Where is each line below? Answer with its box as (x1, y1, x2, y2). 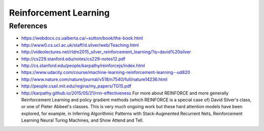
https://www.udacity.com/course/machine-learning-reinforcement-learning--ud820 (21, 69, 191, 75)
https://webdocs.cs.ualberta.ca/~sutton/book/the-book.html (21, 35, 143, 41)
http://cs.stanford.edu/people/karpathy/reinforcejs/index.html (21, 63, 145, 68)
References (9, 22, 47, 30)
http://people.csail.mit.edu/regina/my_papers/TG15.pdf (21, 83, 132, 89)
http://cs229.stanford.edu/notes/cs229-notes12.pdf (21, 56, 126, 62)
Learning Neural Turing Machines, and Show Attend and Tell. (21, 117, 144, 123)
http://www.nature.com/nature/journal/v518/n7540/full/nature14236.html (21, 76, 168, 82)
